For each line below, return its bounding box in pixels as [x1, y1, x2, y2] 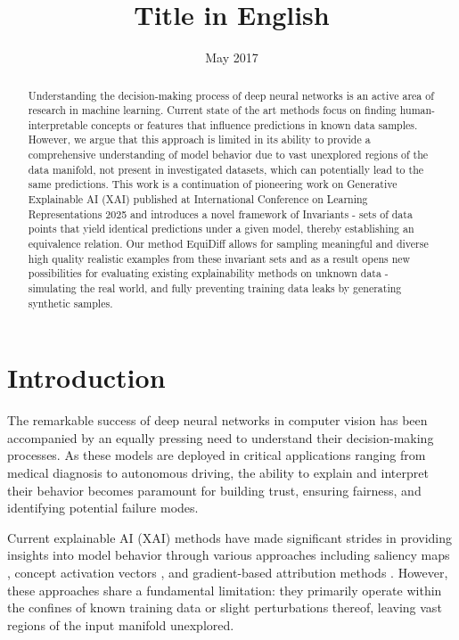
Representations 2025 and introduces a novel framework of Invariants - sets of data [28, 206, 413, 221]
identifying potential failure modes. [7, 498, 199, 517]
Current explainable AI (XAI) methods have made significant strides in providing [7, 528, 453, 546]
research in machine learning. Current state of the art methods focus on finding [28, 103, 397, 118]
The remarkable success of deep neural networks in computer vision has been [7, 411, 428, 430]
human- [399, 103, 436, 118]
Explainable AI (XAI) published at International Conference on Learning [28, 192, 368, 207]
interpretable [28, 117, 88, 132]
